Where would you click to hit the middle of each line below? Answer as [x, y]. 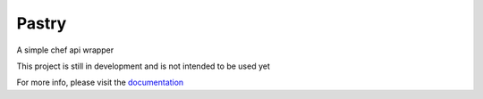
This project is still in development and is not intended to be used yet [143, 66]
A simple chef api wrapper [65, 50]
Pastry [42, 23]
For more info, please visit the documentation [100, 82]
